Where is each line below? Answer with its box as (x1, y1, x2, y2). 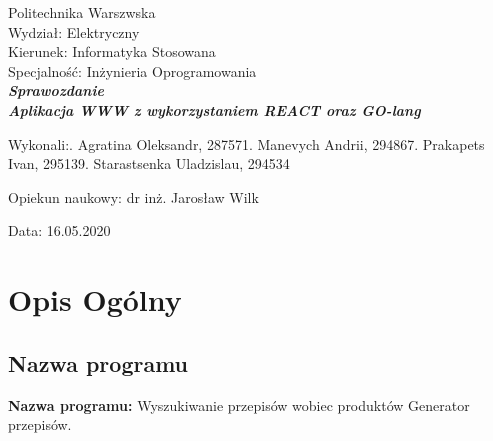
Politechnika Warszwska (8, 2, 156, 22)
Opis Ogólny (8, 279, 182, 320)
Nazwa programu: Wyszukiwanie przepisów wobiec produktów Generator (8, 394, 470, 415)
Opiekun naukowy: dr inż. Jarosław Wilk (8, 186, 259, 207)
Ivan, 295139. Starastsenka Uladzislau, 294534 (8, 153, 290, 174)
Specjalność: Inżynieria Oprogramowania (8, 60, 257, 81)
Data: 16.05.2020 (8, 220, 111, 241)
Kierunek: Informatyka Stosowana (8, 41, 216, 62)
